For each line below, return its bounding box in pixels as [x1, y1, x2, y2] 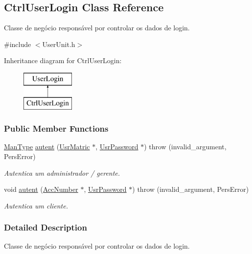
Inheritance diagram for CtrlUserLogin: [4, 55, 122, 66]
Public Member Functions [4, 122, 109, 135]
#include [4, 39, 31, 49]
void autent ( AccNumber [4, 184, 78, 194]
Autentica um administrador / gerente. [4, 167, 120, 178]
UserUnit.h [42, 39, 75, 49]
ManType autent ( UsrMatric [4, 141, 90, 152]
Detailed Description [4, 221, 87, 233]
